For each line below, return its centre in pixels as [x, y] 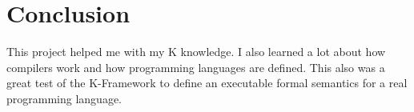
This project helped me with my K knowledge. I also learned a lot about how [196, 52]
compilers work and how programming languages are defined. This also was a [196, 67]
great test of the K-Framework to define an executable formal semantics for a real [207, 83]
